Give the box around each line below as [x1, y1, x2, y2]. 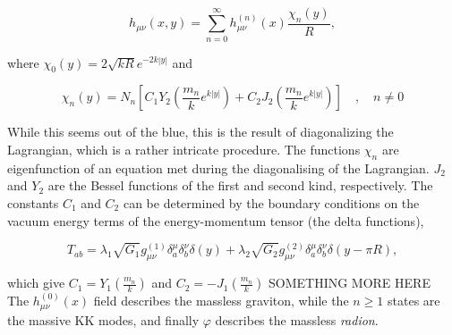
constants [7, 193, 59, 212]
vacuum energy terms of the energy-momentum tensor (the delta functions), [7, 211, 424, 230]
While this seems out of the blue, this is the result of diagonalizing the [7, 122, 394, 141]
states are [388, 291, 440, 310]
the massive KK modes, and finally [7, 310, 200, 329]
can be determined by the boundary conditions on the [123, 193, 420, 212]
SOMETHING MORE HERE [268, 273, 431, 292]
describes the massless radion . [215, 310, 379, 329]
